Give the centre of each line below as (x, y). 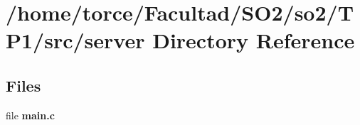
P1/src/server (75, 40)
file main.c (30, 115)
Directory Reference (254, 40)
